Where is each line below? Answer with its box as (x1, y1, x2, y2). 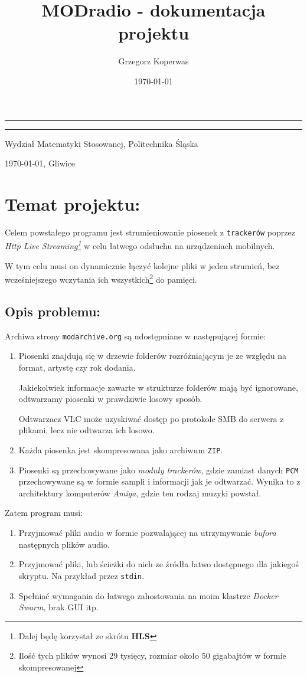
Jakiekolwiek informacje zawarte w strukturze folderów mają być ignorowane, (18, 381, 298, 393)
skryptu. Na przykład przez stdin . (18, 569, 145, 581)
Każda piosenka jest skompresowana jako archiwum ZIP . (18, 443, 223, 456)
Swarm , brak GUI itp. (18, 601, 99, 613)
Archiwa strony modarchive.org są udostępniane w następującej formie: (5, 329, 266, 342)
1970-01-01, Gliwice (5, 157, 76, 169)
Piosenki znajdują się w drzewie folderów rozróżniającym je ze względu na (18, 349, 286, 362)
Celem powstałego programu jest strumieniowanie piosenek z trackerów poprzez (5, 225, 295, 238)
